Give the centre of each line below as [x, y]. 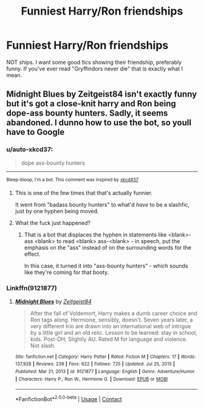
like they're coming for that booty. [66, 272]
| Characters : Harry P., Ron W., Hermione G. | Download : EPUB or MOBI [91, 379]
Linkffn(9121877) [32, 288]
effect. [32, 254]
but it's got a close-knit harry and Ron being [91, 104]
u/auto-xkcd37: [30, 150]
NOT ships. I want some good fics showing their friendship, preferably [94, 62]
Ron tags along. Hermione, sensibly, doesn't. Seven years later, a [111, 320]
